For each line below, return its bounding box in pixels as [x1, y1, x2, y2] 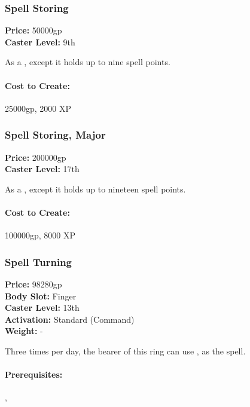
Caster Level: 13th [5, 301, 80, 314]
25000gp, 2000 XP [5, 102, 72, 114]
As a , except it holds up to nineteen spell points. [5, 182, 186, 195]
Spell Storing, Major [5, 127, 106, 142]
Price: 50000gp [5, 24, 62, 36]
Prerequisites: [5, 368, 63, 381]
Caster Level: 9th [5, 35, 75, 48]
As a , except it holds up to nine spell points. [5, 56, 170, 68]
